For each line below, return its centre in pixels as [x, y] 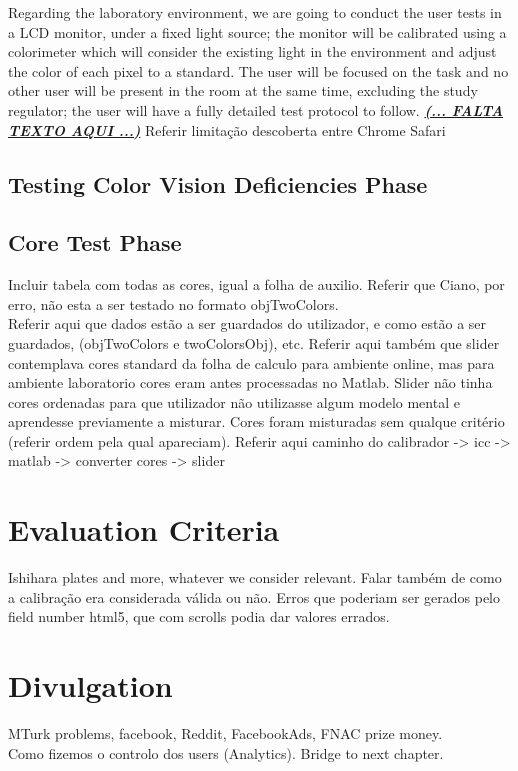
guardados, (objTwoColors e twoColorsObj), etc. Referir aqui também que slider [254, 342]
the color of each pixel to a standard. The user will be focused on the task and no [258, 70]
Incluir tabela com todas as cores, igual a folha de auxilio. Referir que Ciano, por [256, 284]
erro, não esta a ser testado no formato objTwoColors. [173, 303]
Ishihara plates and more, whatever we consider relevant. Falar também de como [255, 577]
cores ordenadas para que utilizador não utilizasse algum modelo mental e [234, 401]
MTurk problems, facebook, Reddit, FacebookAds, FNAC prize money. [225, 733]
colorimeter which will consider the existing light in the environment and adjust [252, 51]
